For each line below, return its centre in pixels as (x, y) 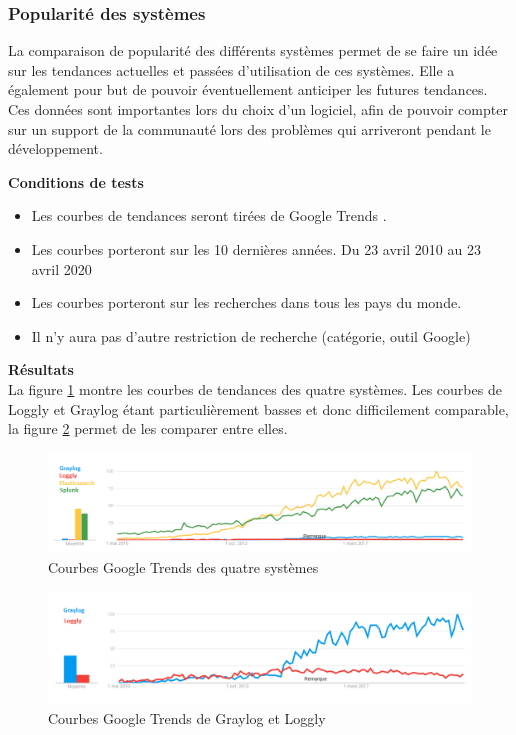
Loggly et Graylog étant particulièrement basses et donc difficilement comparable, (258, 408)
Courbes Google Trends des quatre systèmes (183, 566)
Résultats (41, 369)
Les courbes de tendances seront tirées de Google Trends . (209, 215)
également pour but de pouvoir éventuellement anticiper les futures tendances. (248, 89)
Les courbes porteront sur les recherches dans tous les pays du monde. (246, 302)
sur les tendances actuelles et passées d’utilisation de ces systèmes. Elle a (231, 69)
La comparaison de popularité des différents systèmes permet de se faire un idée (253, 50)
